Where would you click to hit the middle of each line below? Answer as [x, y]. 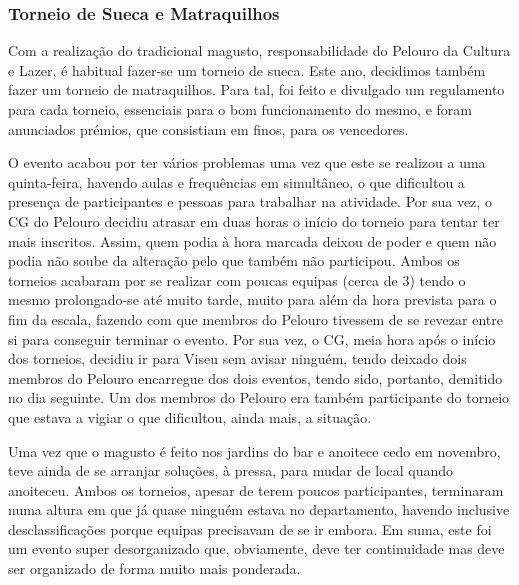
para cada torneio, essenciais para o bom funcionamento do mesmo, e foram [240, 109]
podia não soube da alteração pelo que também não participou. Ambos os [234, 260]
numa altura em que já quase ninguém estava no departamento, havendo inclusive [259, 509]
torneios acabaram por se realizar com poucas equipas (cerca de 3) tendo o [237, 279]
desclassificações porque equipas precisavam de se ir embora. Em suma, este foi [250, 528]
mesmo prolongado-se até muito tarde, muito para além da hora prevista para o [252, 299]
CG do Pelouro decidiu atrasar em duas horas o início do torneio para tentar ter [254, 220]
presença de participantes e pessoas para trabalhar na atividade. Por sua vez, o [250, 201]
